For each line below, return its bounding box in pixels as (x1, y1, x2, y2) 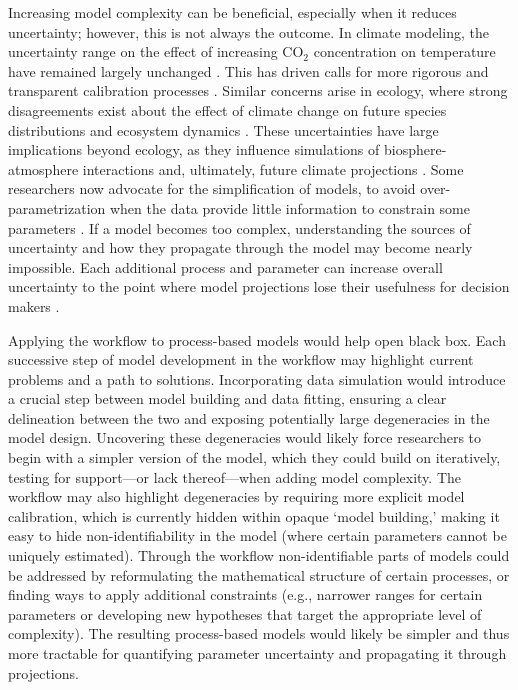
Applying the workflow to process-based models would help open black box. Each (8, 329, 506, 350)
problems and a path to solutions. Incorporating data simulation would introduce (8, 368, 506, 389)
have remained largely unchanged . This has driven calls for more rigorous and (8, 60, 489, 81)
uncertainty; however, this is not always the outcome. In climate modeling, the (8, 21, 489, 42)
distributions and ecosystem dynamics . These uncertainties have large (8, 119, 439, 140)
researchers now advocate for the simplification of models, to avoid (8, 178, 416, 199)
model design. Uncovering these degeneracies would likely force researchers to (8, 427, 482, 448)
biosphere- (383, 139, 447, 160)
